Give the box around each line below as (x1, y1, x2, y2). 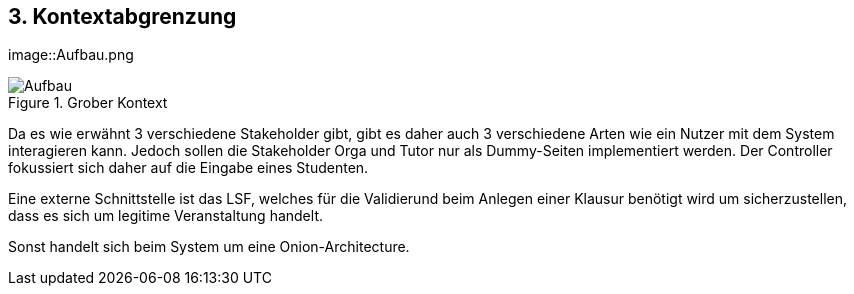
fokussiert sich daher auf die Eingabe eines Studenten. (8, 159, 369, 177)
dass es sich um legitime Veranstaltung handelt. (8, 207, 323, 225)
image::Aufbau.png (8, 46, 134, 64)
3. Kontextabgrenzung (8, 4, 237, 29)
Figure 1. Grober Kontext (8, 94, 168, 112)
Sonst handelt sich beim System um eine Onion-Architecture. (8, 238, 410, 256)
